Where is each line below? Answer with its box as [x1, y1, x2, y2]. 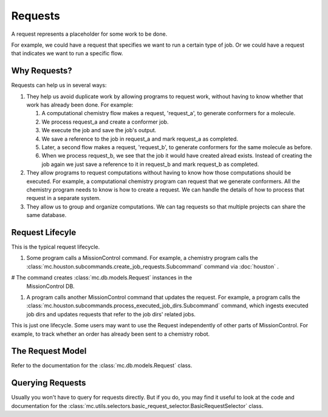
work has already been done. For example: [26, 101, 134, 108]
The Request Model [11, 346, 87, 356]
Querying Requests [11, 378, 86, 388]
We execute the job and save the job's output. [41, 127, 157, 134]
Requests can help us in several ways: [11, 82, 107, 89]
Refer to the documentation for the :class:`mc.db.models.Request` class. [11, 362, 193, 369]
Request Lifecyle [11, 227, 77, 238]
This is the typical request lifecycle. [11, 243, 100, 250]
